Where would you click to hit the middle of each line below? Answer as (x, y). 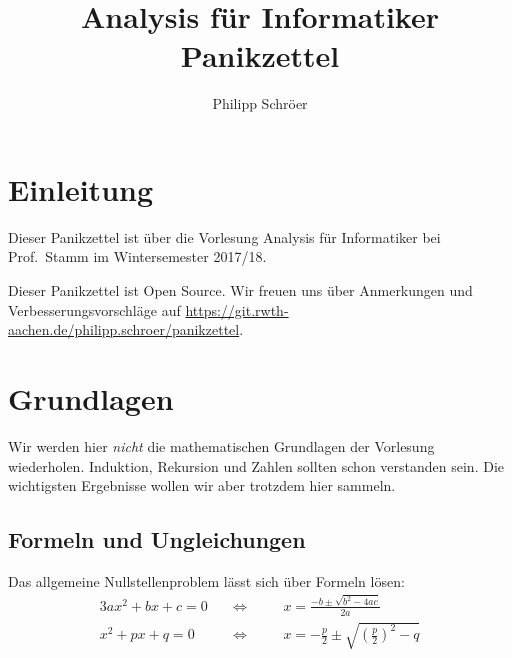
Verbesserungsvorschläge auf (94, 309)
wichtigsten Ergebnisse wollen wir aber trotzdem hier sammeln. (202, 485)
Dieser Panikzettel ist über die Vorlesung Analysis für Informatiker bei (224, 236)
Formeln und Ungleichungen (157, 539)
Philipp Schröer (260, 103)
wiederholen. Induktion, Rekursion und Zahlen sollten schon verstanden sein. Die (256, 465)
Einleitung (81, 188)
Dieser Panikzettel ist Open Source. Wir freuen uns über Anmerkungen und (240, 290)
